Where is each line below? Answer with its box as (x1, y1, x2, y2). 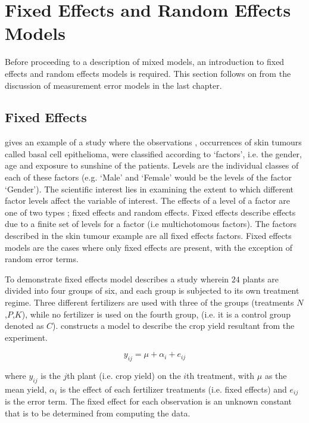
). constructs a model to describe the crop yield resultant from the (52, 319, 295, 332)
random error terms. (5, 253, 79, 265)
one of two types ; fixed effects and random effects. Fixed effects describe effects (5, 206, 296, 218)
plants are (242, 272, 279, 285)
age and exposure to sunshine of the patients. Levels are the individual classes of (5, 159, 299, 172)
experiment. (5, 331, 48, 343)
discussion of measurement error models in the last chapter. (5, 79, 222, 91)
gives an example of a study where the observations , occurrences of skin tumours (5, 136, 302, 148)
